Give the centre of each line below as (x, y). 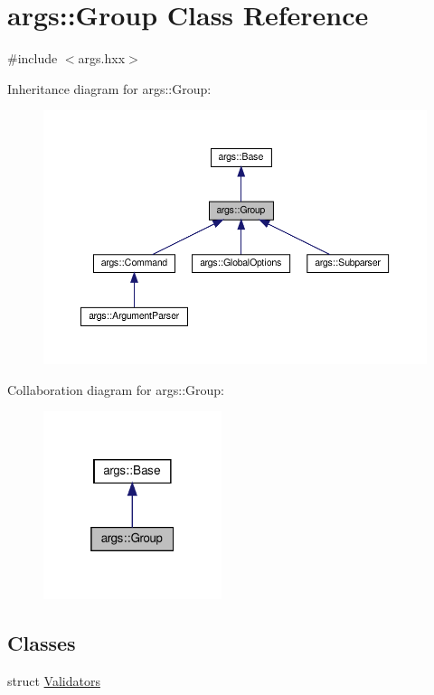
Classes (42, 642)
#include (33, 58)
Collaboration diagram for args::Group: (116, 389)
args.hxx (102, 58)
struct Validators (54, 680)
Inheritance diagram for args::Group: (109, 88)
